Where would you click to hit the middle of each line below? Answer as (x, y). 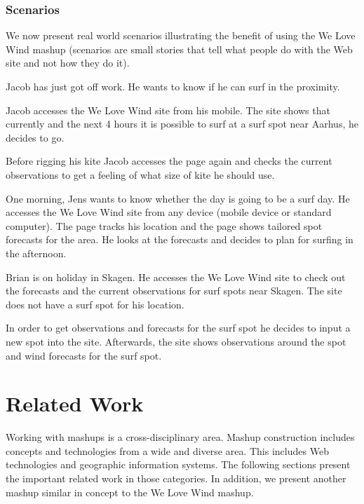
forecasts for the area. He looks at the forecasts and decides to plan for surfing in (180, 239)
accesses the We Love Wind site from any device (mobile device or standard (169, 212)
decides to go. (35, 137)
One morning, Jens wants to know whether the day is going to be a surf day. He (178, 198)
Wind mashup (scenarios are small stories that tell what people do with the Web (179, 49)
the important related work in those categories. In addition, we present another (176, 478)
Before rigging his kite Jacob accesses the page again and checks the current (169, 161)
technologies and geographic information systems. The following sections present (178, 464)
